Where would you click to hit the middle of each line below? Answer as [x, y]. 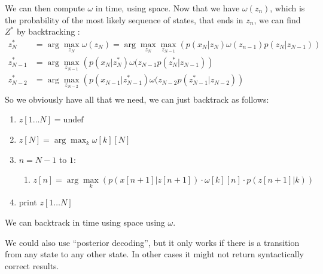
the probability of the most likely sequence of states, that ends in [124, 19]
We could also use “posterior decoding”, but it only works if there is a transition [152, 242]
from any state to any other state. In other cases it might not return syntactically [154, 254]
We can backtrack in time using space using [85, 222]
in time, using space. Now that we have [167, 8]
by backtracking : [48, 31]
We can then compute [45, 8]
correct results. [32, 265]
